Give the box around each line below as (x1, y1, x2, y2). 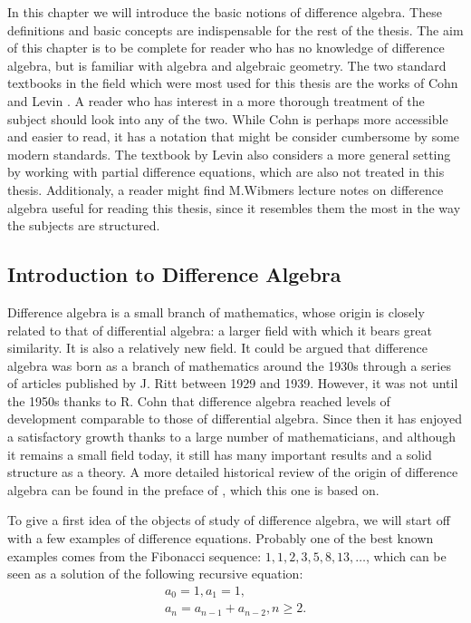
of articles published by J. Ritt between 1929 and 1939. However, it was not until (7, 374, 458, 393)
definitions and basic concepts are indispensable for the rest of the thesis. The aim (7, 20, 464, 39)
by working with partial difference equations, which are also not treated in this (7, 162, 445, 181)
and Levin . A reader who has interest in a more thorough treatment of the (7, 91, 425, 110)
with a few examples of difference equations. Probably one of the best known (7, 529, 434, 548)
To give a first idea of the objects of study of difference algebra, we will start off (7, 511, 450, 530)
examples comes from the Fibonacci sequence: (7, 546, 262, 565)
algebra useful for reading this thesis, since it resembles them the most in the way (7, 198, 461, 217)
